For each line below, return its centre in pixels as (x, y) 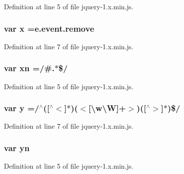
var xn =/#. (29, 68)
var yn (17, 147)
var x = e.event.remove (49, 28)
